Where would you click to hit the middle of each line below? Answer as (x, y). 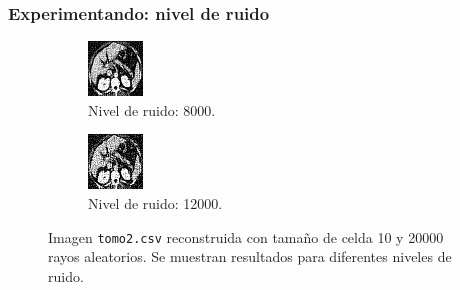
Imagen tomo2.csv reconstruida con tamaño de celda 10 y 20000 (246, 236)
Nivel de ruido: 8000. (152, 109)
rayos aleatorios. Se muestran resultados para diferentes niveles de (250, 256)
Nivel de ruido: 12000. (155, 203)
